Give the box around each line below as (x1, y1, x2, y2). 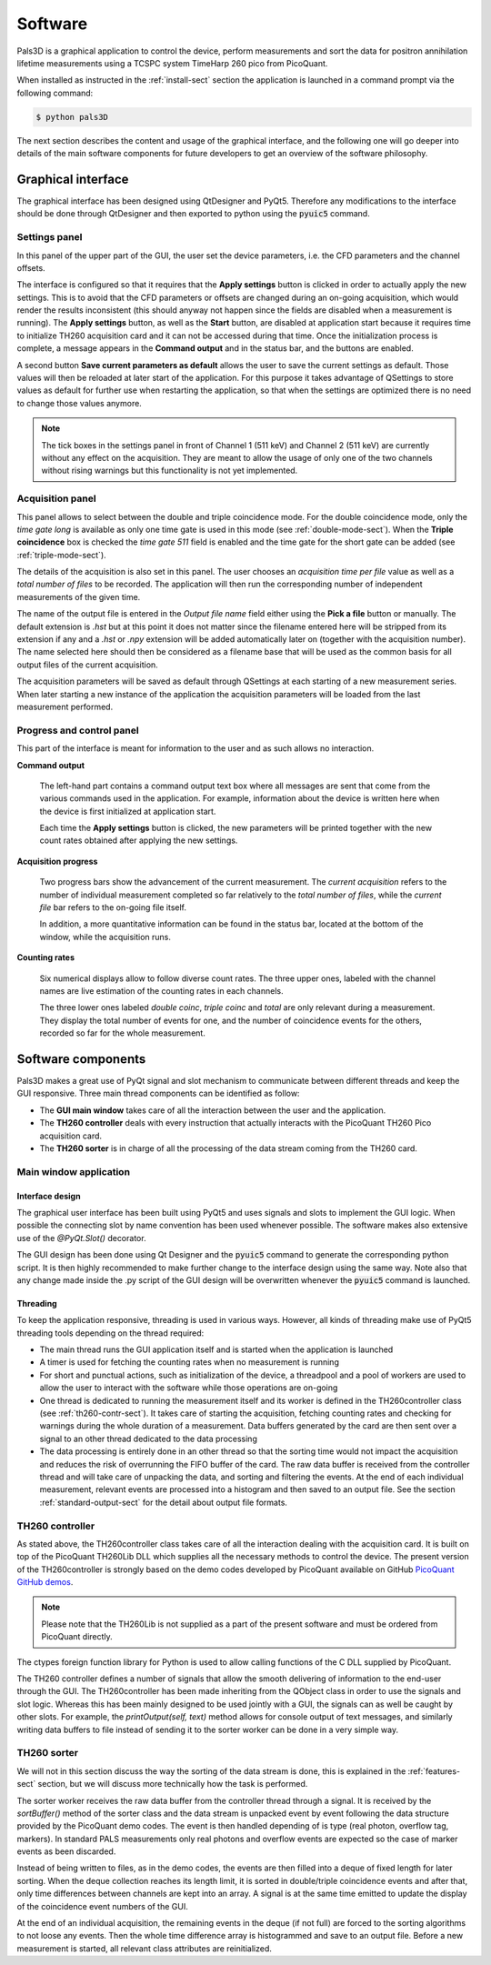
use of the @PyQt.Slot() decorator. (16, 1232, 146, 1243)
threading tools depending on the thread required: (16, 1328, 205, 1338)
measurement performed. (16, 701, 114, 712)
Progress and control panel (16, 724, 140, 737)
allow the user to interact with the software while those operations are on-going (39, 1382, 338, 1393)
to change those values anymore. (16, 397, 143, 408)
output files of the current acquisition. (16, 659, 158, 670)
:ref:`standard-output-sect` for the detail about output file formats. (39, 1497, 288, 1508)
